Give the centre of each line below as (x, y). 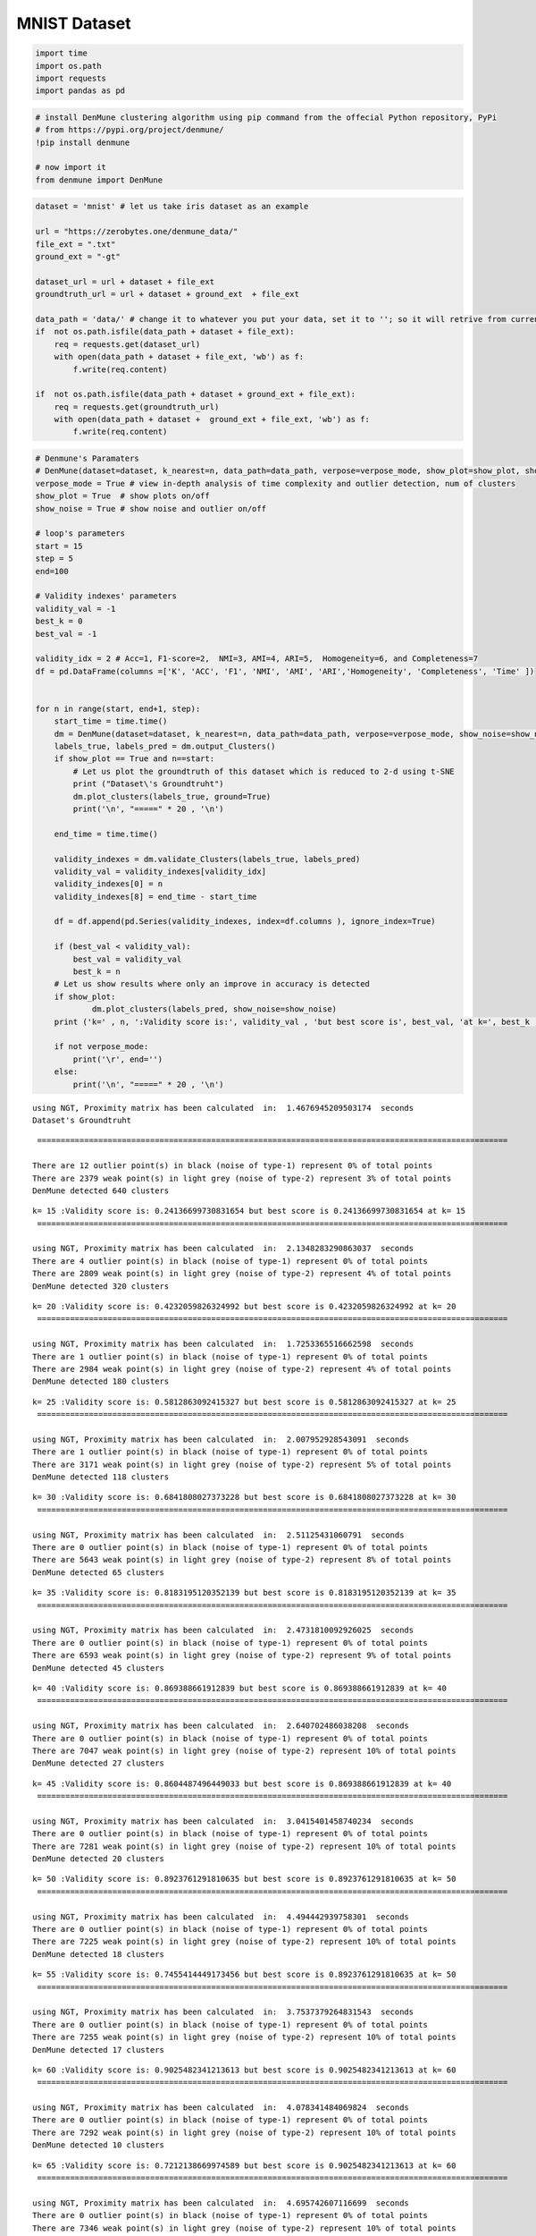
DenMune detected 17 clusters (99, 2050)
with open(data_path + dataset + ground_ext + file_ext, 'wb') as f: (212, 419)
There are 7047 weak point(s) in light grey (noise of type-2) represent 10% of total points (244, 1750)
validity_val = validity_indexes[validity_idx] (160, 871)
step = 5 (54, 559)
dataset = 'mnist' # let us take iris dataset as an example (172, 207)
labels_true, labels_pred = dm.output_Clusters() (165, 746)
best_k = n (96, 972)
